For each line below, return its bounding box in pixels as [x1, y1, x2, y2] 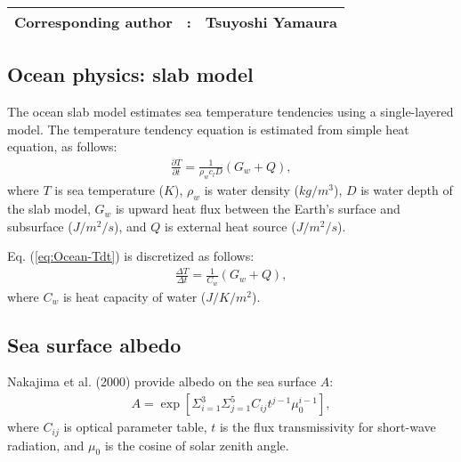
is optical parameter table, [63, 417, 207, 436]
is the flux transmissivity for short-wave [219, 417, 436, 436]
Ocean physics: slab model [7, 61, 254, 88]
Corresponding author [14, 12, 173, 32]
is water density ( [204, 181, 299, 199]
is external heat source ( [165, 216, 296, 235]
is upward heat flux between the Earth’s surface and [115, 199, 400, 218]
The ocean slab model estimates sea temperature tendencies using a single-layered [7, 102, 454, 121]
